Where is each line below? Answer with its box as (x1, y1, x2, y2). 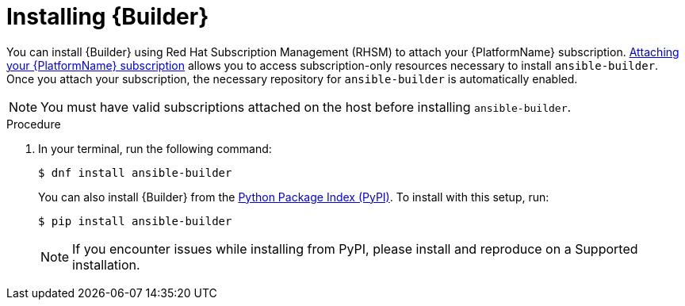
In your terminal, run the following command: (38, 141, 272, 155)
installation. (72, 256, 140, 273)
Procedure (6, 117, 61, 131)
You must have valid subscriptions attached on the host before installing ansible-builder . (40, 98, 572, 115)
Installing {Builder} (6, 3, 209, 30)
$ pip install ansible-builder (38, 214, 232, 228)
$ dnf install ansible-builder (38, 166, 232, 179)
